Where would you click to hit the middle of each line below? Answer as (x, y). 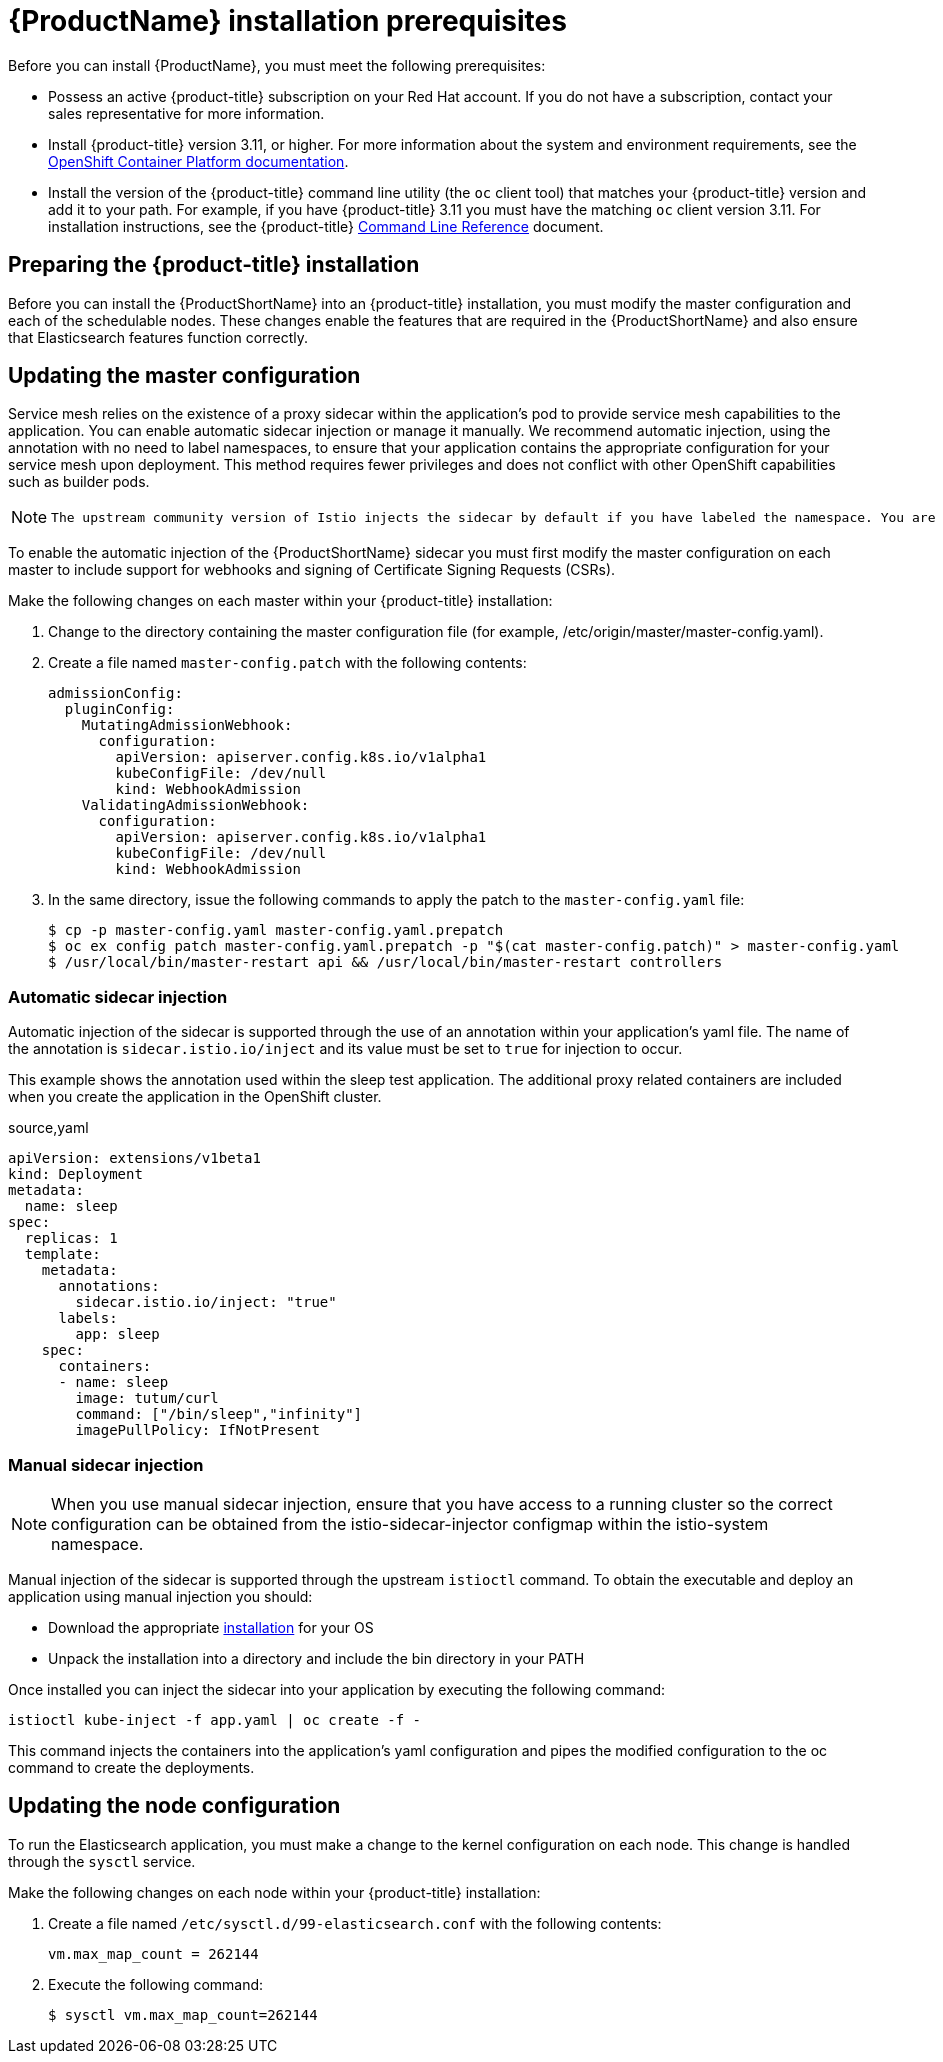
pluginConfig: (119, 709)
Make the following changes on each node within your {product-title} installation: (274, 1892)
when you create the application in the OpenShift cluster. (195, 1097)
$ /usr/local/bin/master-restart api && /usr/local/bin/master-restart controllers (385, 962)
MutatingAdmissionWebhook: (187, 725)
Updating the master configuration (184, 376)
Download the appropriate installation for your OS (211, 1627)
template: (62, 1254)
